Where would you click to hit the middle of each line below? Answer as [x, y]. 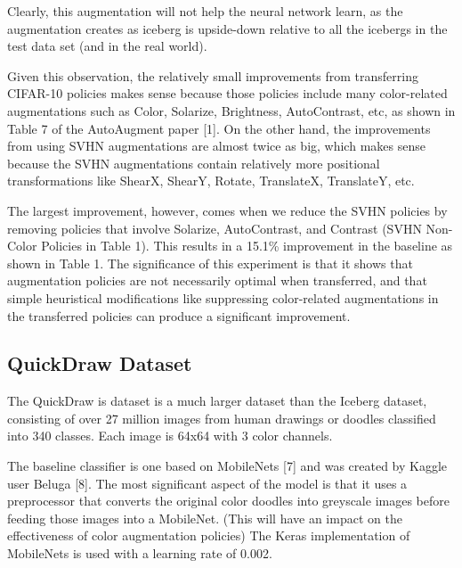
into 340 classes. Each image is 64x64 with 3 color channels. [170, 436]
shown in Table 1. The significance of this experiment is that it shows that [210, 263]
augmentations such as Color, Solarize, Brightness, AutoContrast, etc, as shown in [231, 110]
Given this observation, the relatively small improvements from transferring [213, 75]
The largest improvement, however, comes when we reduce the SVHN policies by [227, 210]
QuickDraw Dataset [100, 363]
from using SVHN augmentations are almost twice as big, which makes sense [216, 146]
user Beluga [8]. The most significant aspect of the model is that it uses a [207, 483]
